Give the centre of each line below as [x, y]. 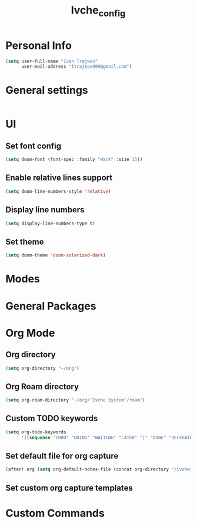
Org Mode [30, 333]
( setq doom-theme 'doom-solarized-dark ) [56, 255]
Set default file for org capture [62, 456]
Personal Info [39, 45]
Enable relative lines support [59, 178]
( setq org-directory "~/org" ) [43, 368]
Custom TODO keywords [52, 418]
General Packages [51, 306]
